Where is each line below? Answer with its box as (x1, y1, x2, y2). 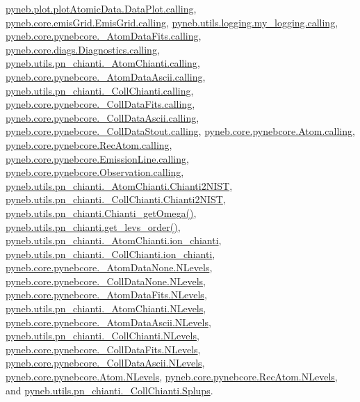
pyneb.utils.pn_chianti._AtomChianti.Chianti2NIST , (6, 178, 233, 193)
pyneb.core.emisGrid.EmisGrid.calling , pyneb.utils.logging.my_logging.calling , (6, 15, 338, 29)
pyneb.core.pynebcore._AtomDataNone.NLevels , (6, 260, 213, 275)
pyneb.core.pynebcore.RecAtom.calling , (6, 137, 172, 152)
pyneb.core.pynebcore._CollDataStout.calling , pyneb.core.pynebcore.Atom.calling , (6, 124, 355, 138)
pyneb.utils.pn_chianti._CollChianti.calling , (6, 83, 194, 97)
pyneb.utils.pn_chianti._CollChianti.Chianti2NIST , (6, 192, 226, 207)
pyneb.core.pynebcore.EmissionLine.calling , (6, 151, 189, 166)
